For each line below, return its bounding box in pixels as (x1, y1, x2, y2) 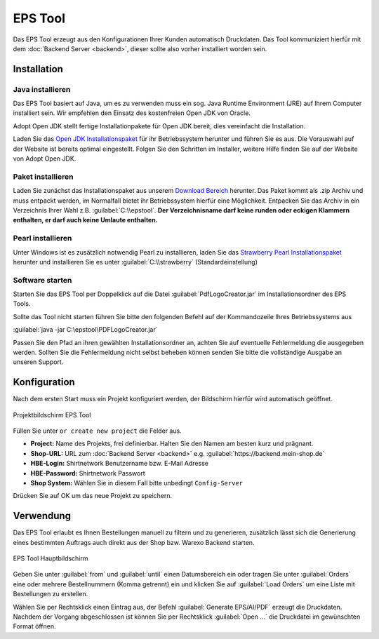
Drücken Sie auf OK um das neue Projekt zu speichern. (13, 492, 173, 500)
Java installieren (13, 84, 71, 94)
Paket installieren (13, 172, 74, 182)
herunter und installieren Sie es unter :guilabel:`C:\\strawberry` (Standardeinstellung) (13, 257, 258, 266)
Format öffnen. (13, 622, 56, 631)
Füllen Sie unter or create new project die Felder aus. (13, 426, 182, 435)
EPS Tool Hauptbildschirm (13, 554, 88, 563)
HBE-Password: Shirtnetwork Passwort (30, 469, 145, 477)
